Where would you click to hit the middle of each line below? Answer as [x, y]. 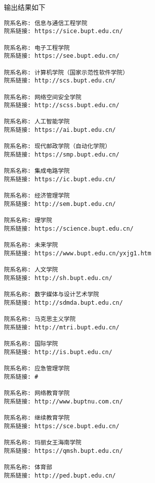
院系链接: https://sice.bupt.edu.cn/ [63, 31]
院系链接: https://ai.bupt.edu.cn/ [60, 130]
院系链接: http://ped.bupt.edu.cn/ [60, 475]
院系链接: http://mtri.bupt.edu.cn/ [62, 327]
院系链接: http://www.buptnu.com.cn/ [63, 401]
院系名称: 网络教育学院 [37, 393]
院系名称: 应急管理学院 [37, 369]
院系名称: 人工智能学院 [37, 122]
